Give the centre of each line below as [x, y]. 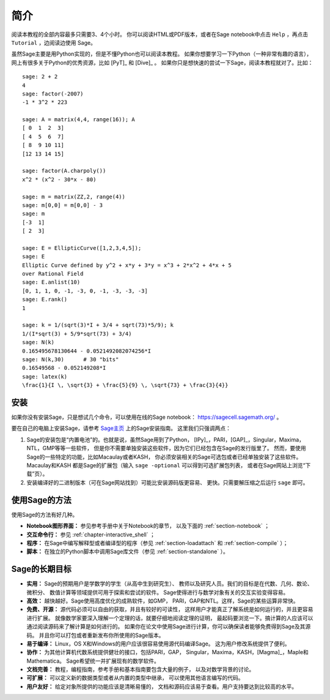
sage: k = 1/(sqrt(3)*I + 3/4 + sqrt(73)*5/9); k [98, 325]
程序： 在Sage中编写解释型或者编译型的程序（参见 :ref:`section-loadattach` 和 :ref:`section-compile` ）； [157, 543]
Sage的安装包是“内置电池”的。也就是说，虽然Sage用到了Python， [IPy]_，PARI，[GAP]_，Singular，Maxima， [166, 439]
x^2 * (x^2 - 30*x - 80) [59, 179]
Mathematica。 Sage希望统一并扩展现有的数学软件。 [93, 661]
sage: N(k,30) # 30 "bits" [71, 359]
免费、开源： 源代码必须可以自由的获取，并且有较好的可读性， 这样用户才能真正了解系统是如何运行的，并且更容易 [170, 609]
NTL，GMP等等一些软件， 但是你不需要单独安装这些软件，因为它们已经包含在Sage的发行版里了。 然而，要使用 [166, 448]
